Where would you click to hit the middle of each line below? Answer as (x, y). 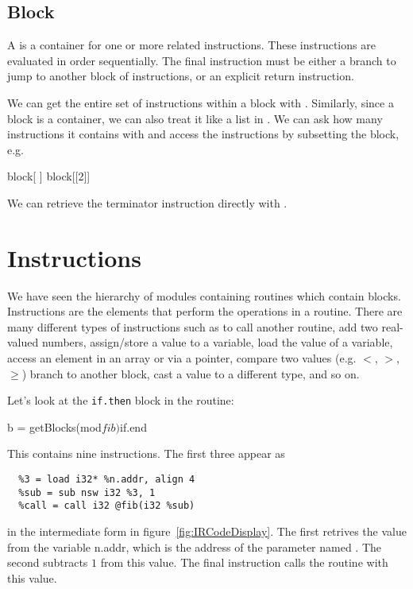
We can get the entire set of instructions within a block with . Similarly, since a (201, 102)
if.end (133, 426)
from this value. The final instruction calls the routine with (244, 562)
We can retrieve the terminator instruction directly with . (147, 202)
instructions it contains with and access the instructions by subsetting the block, (203, 134)
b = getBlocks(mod (54, 426)
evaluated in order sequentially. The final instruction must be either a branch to (202, 60)
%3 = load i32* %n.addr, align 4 (107, 480)
